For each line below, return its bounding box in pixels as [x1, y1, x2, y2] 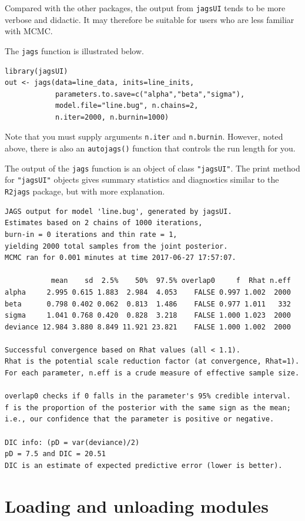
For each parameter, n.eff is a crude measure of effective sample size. [5, 369, 300, 378]
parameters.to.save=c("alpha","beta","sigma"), [55, 90, 245, 98]
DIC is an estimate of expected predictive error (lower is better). [5, 461, 283, 470]
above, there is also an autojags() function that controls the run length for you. [5, 142, 296, 154]
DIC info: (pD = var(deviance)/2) [5, 438, 140, 447]
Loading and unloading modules [5, 493, 269, 517]
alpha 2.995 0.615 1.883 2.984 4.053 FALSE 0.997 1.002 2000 [5, 288, 291, 296]
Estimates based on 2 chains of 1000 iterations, [5, 219, 203, 227]
